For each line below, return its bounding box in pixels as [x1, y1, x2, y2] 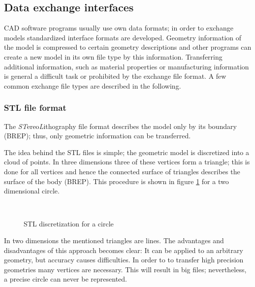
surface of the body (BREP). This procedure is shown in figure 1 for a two [4, 176, 229, 186]
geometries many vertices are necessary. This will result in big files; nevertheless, [4, 264, 247, 274]
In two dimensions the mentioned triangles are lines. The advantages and [4, 235, 224, 245]
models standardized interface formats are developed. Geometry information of [4, 32, 242, 42]
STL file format [4, 101, 66, 114]
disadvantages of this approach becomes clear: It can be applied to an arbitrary [4, 245, 243, 255]
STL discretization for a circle [24, 219, 114, 229]
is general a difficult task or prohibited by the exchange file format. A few [4, 71, 226, 81]
